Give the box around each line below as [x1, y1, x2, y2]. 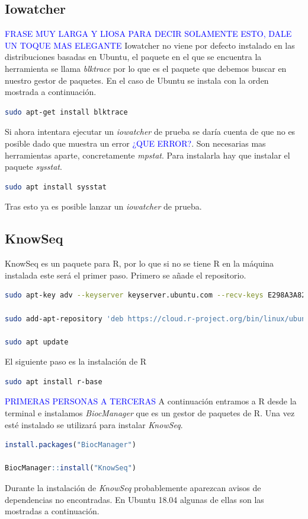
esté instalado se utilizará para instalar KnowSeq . [5, 418, 183, 431]
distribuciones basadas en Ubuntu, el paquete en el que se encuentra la [5, 50, 262, 63]
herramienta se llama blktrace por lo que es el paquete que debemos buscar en [5, 62, 287, 74]
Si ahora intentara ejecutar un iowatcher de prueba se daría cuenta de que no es [5, 125, 296, 138]
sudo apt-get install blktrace [5, 107, 128, 116]
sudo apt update [5, 337, 69, 346]
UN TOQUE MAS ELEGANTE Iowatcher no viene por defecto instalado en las [5, 39, 295, 51]
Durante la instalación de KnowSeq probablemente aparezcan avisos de [5, 482, 261, 494]
